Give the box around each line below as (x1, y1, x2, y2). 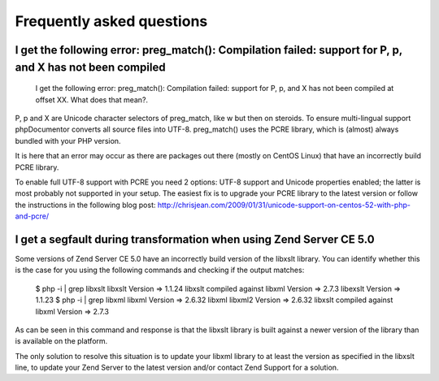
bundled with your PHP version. (15, 136, 121, 145)
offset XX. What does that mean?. (35, 94, 149, 105)
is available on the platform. (15, 336, 108, 346)
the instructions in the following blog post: (15, 200, 156, 210)
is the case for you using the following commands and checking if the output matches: (15, 265, 305, 275)
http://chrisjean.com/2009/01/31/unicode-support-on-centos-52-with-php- (157, 200, 411, 210)
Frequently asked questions (15, 12, 208, 30)
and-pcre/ (15, 211, 49, 221)
